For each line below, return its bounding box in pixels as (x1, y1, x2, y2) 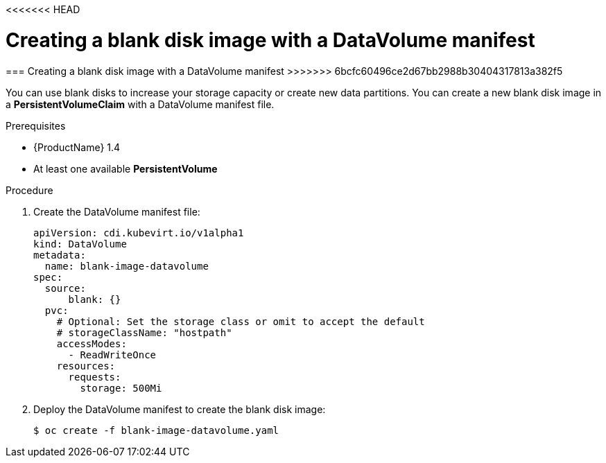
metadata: (33, 249, 86, 261)
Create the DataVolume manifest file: (33, 205, 200, 218)
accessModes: (56, 338, 127, 349)
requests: (68, 371, 121, 383)
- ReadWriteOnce (68, 349, 157, 360)
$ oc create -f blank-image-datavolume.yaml (33, 424, 279, 436)
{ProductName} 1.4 (33, 141, 121, 153)
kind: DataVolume (33, 238, 127, 250)
